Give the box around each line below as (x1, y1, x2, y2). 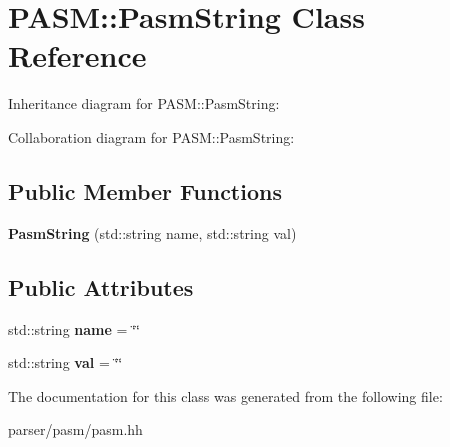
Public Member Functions (8, 175, 282, 206)
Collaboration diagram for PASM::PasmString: (8, 126, 295, 147)
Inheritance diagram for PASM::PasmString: (8, 93, 280, 114)
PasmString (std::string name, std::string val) (8, 222, 297, 243)
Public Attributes (8, 271, 194, 302)
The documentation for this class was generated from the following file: (8, 385, 443, 406)
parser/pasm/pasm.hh (8, 419, 143, 440)
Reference (8, 35, 147, 76)
